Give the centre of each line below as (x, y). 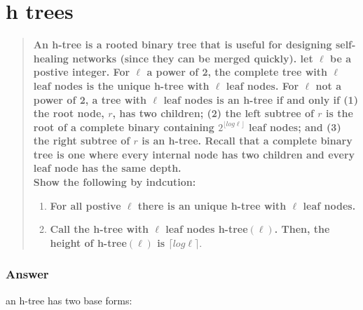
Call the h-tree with (99, 229)
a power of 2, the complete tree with (237, 72)
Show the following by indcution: (115, 182)
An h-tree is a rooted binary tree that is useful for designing (183, 45)
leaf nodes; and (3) (295, 127)
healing (51, 58)
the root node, (69, 113)
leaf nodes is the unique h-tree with (121, 85)
